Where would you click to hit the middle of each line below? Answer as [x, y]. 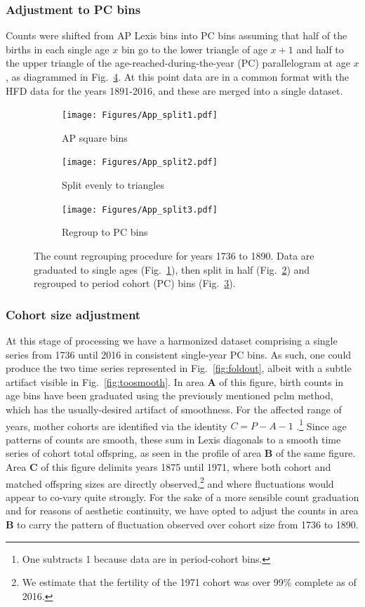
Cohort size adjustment [73, 314]
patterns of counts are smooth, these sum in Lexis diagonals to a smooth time [173, 439]
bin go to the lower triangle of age [194, 49]
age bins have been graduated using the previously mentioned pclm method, [170, 395]
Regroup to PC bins [105, 232]
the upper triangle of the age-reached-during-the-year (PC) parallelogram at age [178, 63]
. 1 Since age [321, 425]
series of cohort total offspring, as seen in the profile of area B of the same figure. [181, 453]
